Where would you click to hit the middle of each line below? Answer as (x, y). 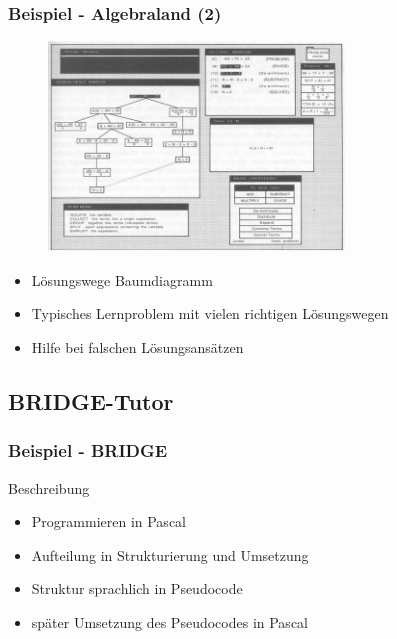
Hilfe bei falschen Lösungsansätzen (137, 347)
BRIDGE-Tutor (91, 401)
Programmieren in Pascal (108, 521)
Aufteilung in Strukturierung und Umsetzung (170, 554)
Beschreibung (49, 487)
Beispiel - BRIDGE (88, 450)
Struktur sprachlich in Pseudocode (137, 588)
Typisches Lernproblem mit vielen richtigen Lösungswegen (210, 313)
